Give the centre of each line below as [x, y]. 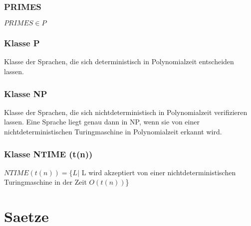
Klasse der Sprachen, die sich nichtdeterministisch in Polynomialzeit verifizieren [126, 112]
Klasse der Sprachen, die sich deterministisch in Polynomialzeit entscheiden [119, 61]
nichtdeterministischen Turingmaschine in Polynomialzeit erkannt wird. [113, 132]
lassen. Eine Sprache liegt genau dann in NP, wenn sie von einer [102, 122]
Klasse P [22, 43]
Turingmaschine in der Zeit [45, 182]
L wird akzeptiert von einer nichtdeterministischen [159, 172]
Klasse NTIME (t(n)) [48, 154]
